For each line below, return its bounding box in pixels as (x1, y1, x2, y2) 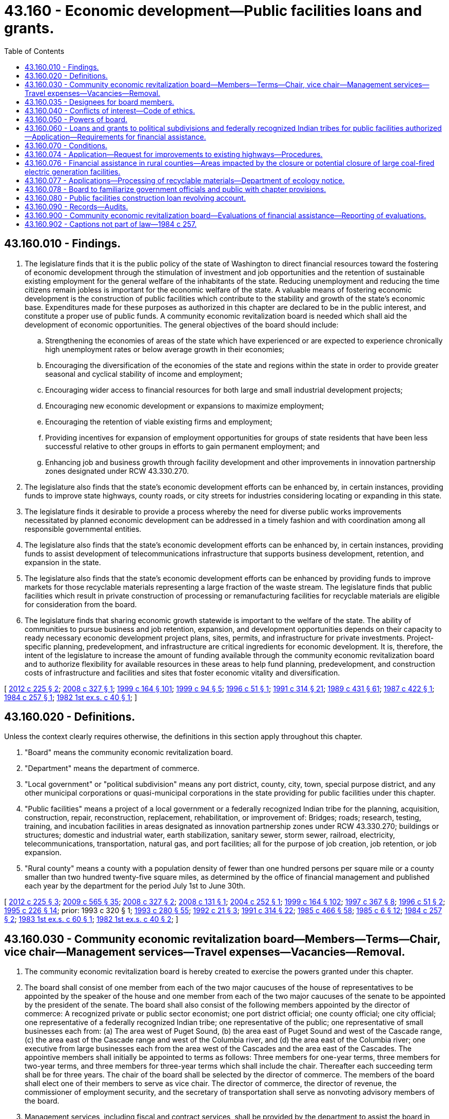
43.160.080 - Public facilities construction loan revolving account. (25, 193, 246, 202)
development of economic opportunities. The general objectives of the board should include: (25, 320, 339, 329)
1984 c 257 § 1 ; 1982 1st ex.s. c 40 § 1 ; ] (4, 692, 138, 702)
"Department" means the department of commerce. (25, 764, 200, 773)
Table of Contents (4, 46, 65, 55)
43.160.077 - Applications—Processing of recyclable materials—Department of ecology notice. (25, 176, 345, 185)
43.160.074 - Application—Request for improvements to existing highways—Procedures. (25, 149, 323, 159)
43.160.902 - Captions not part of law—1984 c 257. (25, 219, 197, 228)
